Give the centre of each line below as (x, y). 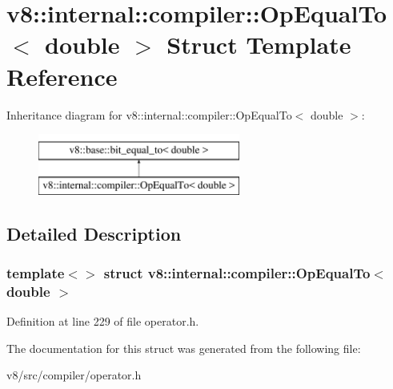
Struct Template (259, 45)
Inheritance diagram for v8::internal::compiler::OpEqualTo (149, 114)
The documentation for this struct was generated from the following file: (184, 348)
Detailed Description (94, 233)
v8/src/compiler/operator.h (74, 375)
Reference (62, 76)
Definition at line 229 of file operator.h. (103, 321)
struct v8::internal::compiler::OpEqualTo (237, 272)
